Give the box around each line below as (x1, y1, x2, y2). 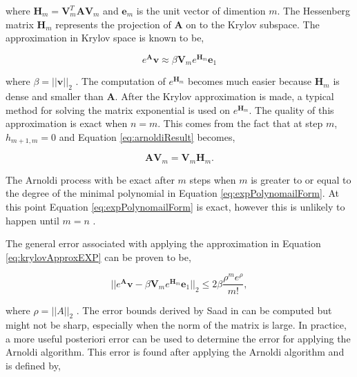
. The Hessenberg (277, 3, 351, 17)
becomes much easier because (187, 74, 312, 88)
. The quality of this (249, 102, 334, 117)
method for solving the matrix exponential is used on (6, 102, 231, 117)
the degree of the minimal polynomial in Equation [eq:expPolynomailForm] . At (6, 186, 339, 200)
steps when (189, 172, 236, 186)
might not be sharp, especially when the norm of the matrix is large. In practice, (6, 318, 347, 332)
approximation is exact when (6, 116, 128, 130)
